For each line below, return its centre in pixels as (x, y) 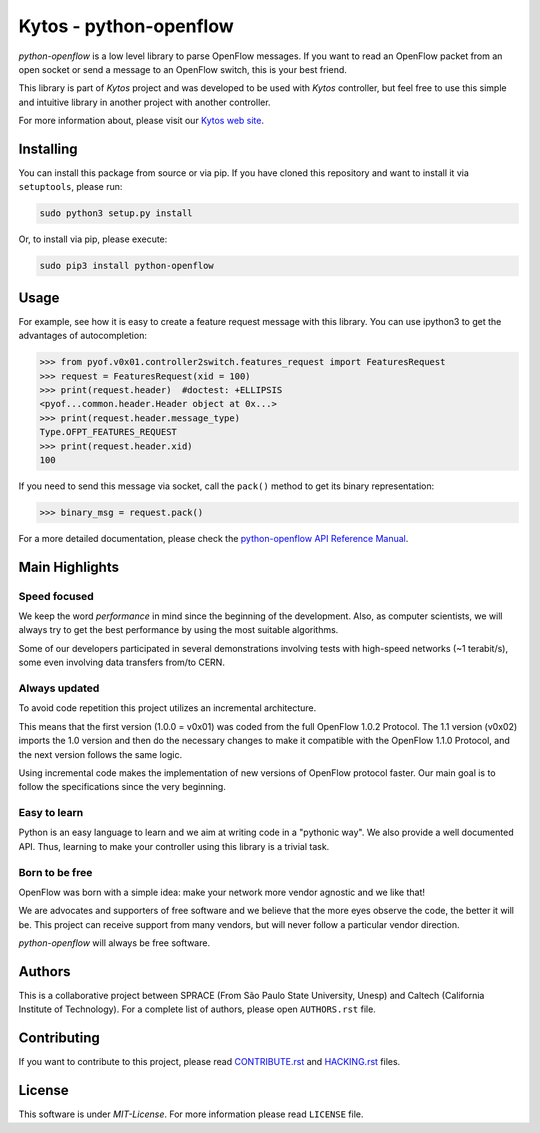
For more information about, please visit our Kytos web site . (141, 121)
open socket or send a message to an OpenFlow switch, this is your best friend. (182, 69)
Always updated (59, 688)
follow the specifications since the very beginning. (122, 787)
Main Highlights (69, 566)
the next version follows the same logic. (100, 754)
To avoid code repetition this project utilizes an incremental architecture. (167, 708)
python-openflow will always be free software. (114, 943)
